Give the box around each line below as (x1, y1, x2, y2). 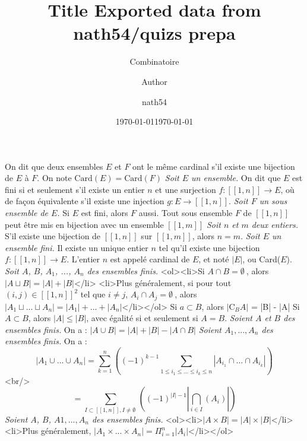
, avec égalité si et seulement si (86, 312, 198, 324)
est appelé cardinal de (110, 253, 190, 265)
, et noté (198, 253, 229, 265)
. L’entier (67, 253, 100, 265)
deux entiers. (251, 218, 298, 230)
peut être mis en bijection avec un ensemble (5, 218, 164, 230)
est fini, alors (81, 207, 128, 219)
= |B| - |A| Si (251, 300, 300, 312)
